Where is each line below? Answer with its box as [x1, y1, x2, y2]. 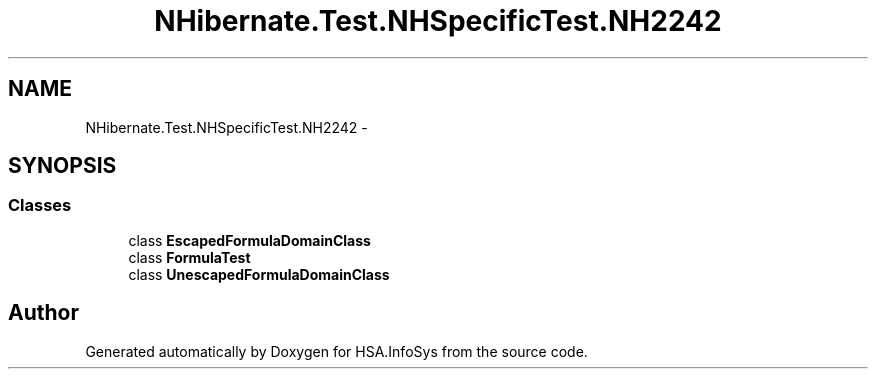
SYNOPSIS [8, 153, 117, 179]
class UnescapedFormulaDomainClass [128, 265, 390, 283]
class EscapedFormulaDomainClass [128, 231, 371, 249]
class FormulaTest [128, 248, 251, 266]
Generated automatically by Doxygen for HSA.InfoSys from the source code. [85, 342, 588, 360]
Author [8, 300, 79, 326]
